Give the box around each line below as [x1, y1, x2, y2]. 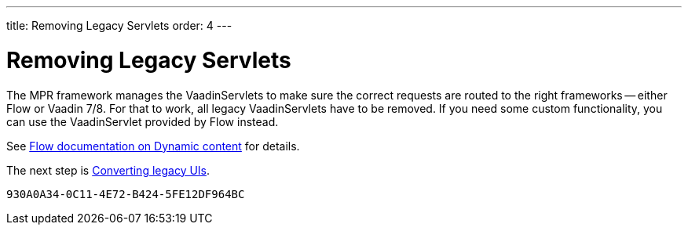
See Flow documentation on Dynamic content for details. [6, 139, 300, 153]
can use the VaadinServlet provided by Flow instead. [6, 114, 279, 128]
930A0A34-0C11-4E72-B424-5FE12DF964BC [6, 187, 245, 200]
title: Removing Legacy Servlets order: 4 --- [6, 19, 232, 32]
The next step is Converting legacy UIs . [6, 163, 210, 177]
